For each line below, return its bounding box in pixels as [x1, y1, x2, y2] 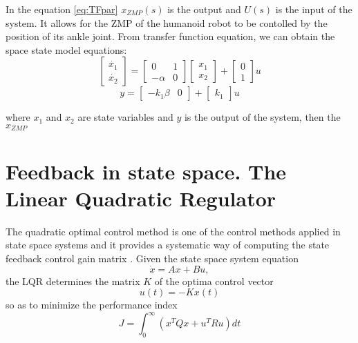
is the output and [167, 2, 241, 16]
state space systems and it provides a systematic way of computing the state [6, 237, 330, 252]
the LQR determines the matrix [6, 273, 140, 288]
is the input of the [275, 2, 352, 16]
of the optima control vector [154, 273, 274, 288]
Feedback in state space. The [6, 157, 287, 185]
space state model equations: [6, 42, 127, 57]
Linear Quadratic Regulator [6, 184, 276, 212]
